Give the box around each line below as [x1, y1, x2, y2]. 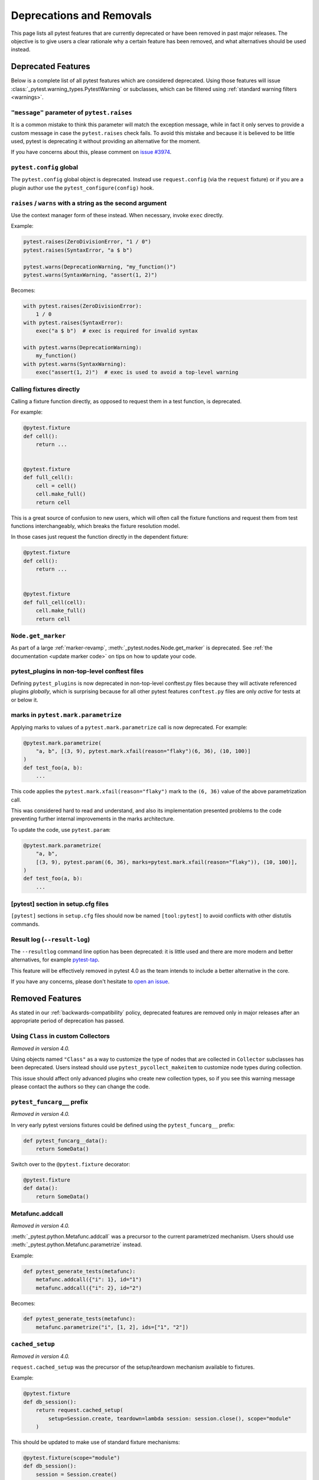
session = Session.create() [35, 1471, 118, 1478]
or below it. [11, 696, 38, 703]
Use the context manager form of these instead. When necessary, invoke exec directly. [11, 212, 224, 218]
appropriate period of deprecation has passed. [11, 1017, 125, 1024]
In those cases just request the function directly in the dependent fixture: [11, 533, 188, 540]
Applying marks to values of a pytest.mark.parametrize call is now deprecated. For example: [11, 723, 248, 731]
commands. [11, 921, 40, 928]
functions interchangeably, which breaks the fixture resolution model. [11, 523, 180, 530]
